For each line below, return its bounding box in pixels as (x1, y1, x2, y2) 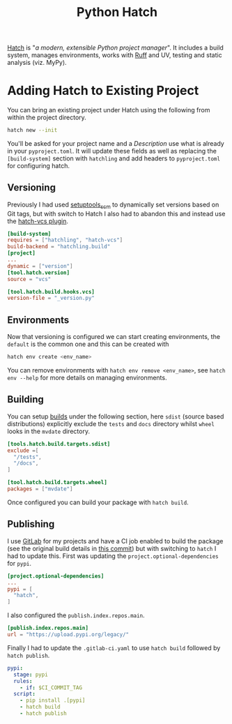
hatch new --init (7, 127, 58, 134)
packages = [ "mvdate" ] (7, 485, 73, 492)
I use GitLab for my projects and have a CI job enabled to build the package (7, 536, 224, 545)
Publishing (7, 518, 55, 530)
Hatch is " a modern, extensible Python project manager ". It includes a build (7, 43, 224, 52)
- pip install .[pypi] (20, 697, 86, 704)
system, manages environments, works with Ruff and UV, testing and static (7, 51, 222, 59)
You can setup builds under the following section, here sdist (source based (7, 412, 224, 421)
